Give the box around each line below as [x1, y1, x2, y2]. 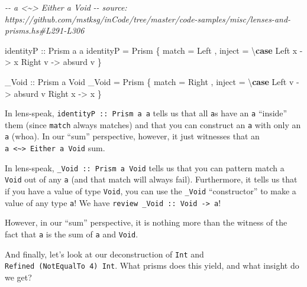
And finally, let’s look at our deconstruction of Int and [5, 247, 204, 260]
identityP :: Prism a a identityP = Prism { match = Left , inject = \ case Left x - [5, 44, 303, 56]
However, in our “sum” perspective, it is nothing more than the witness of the [5, 216, 287, 229]
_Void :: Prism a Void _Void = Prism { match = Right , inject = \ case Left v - [5, 75, 299, 87]
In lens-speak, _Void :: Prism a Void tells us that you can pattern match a [5, 161, 285, 174]
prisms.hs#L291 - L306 [5, 24, 85, 37]
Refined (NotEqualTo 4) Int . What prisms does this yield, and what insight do [5, 259, 299, 272]
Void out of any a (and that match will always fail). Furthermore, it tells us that [5, 173, 298, 185]
